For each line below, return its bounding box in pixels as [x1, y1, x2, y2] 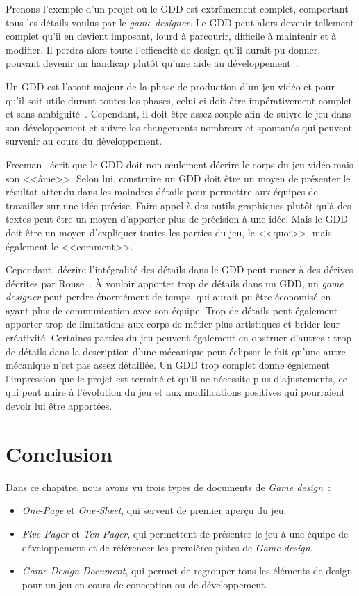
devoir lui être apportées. [6, 398, 112, 413]
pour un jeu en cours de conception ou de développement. [22, 577, 268, 591]
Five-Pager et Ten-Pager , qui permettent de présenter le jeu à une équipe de [22, 526, 349, 540]
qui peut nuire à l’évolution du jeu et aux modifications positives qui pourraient [6, 385, 345, 399]
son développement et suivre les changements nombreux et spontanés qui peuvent [6, 120, 353, 134]
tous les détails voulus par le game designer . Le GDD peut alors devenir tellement [6, 15, 354, 29]
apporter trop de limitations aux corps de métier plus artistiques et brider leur [6, 316, 340, 331]
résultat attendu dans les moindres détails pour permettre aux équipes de [6, 184, 318, 199]
